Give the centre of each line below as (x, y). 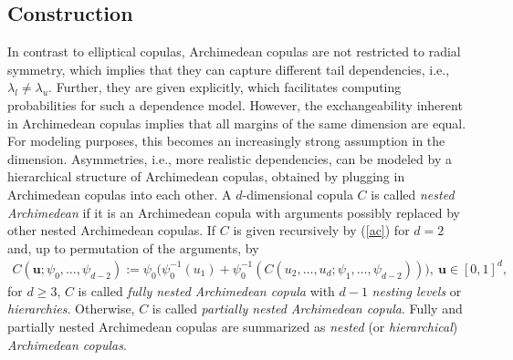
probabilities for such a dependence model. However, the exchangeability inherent (235, 104)
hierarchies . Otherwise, (71, 309)
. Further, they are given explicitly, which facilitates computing (225, 87)
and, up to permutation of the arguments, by (133, 247)
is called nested (413, 194)
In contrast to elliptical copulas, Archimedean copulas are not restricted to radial (234, 51)
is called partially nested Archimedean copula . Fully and (307, 309)
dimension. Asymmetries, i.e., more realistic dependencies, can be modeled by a (230, 158)
